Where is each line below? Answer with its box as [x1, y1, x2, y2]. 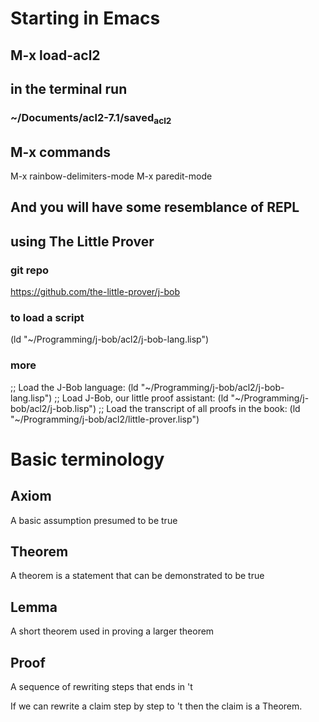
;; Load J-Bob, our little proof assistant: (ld [54, 392, 229, 404]
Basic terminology [10, 448, 165, 471]
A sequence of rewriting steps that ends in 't [10, 681, 193, 693]
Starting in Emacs [10, 7, 161, 30]
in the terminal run [10, 80, 128, 97]
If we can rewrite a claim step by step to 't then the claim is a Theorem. [10, 700, 303, 712]
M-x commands [10, 143, 111, 161]
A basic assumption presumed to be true [10, 514, 178, 526]
